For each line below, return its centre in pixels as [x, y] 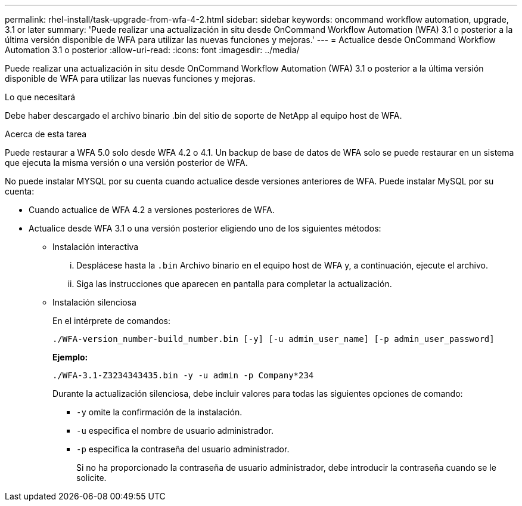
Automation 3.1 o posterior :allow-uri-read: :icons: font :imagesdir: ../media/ [152, 50]
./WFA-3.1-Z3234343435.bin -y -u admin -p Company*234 [183, 375]
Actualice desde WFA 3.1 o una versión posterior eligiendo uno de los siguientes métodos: [205, 228]
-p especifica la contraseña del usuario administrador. [183, 449]
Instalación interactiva [96, 247]
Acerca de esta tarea [46, 134]
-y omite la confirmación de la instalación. [159, 412]
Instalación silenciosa [94, 302]
